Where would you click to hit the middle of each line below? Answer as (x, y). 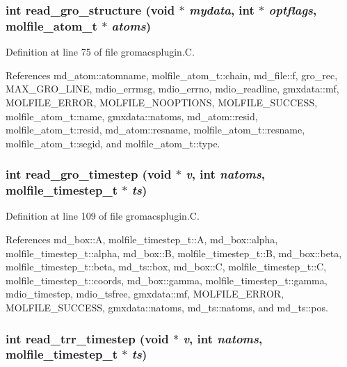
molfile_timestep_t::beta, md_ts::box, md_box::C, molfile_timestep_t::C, (166, 267)
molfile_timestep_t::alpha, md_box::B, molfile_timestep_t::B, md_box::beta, (174, 253)
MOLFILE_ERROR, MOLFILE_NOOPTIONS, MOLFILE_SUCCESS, (162, 102)
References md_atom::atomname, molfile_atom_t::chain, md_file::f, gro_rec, (172, 75)
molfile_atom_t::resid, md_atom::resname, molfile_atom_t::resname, (155, 130)
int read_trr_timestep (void (87, 338)
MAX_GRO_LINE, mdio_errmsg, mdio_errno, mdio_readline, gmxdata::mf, (172, 89)
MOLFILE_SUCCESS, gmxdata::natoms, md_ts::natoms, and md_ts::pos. (167, 307)
